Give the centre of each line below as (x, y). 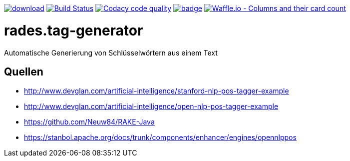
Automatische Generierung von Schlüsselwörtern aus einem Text (111, 52)
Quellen (24, 71)
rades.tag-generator (74, 30)
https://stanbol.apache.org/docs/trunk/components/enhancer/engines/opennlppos (160, 137)
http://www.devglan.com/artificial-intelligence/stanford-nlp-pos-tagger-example (157, 91)
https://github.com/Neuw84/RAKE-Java (89, 122)
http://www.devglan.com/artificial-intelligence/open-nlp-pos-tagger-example (151, 106)
